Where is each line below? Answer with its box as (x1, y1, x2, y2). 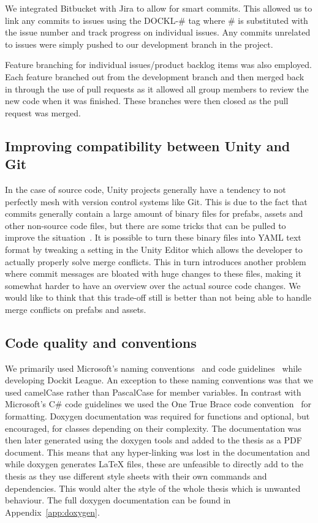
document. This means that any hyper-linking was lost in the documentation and (5, 445, 310, 458)
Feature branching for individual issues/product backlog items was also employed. (5, 58, 312, 71)
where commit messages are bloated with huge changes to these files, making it (5, 267, 301, 280)
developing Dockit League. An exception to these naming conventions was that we (5, 374, 314, 386)
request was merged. (5, 106, 81, 119)
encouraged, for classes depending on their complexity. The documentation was (5, 421, 301, 434)
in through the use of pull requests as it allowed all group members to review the (5, 82, 309, 95)
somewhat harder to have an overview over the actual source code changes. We (5, 279, 301, 292)
